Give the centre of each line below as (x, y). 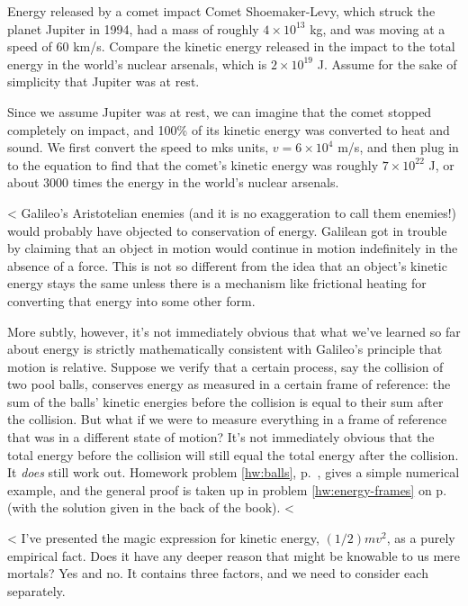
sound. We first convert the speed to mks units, (138, 147)
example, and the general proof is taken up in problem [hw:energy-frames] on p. (227, 489)
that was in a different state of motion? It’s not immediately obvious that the (221, 437)
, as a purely (421, 538)
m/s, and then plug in (398, 147)
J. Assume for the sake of (387, 63)
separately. (36, 590)
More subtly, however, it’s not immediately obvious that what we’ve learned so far (234, 331)
